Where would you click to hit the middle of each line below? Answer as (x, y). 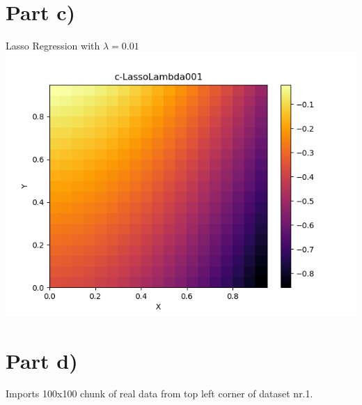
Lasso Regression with (53, 46)
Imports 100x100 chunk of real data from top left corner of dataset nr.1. (159, 393)
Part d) (42, 360)
